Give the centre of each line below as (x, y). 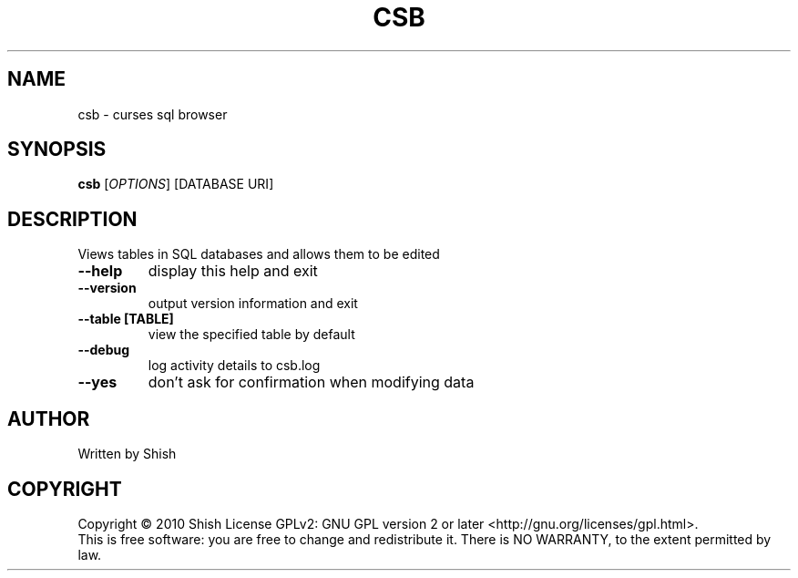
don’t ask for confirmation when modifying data (311, 382)
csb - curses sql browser (153, 114)
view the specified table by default (251, 335)
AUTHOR (49, 418)
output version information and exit (253, 304)
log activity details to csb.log (234, 366)
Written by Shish (127, 454)
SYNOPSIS (57, 150)
